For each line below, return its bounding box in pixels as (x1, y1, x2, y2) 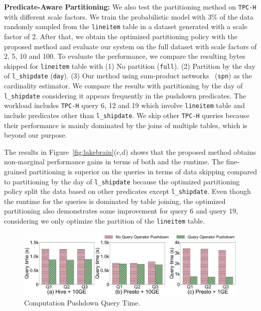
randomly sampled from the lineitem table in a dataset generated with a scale (4, 21, 247, 32)
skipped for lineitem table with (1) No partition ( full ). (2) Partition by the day (4, 60, 255, 71)
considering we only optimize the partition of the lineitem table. (4, 216, 205, 226)
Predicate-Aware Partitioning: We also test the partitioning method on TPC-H (4, 2, 256, 12)
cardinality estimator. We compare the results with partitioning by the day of (4, 80, 243, 90)
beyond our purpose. (4, 130, 67, 140)
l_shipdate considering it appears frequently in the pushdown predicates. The (4, 90, 246, 100)
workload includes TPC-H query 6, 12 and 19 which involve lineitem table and (4, 100, 245, 111)
